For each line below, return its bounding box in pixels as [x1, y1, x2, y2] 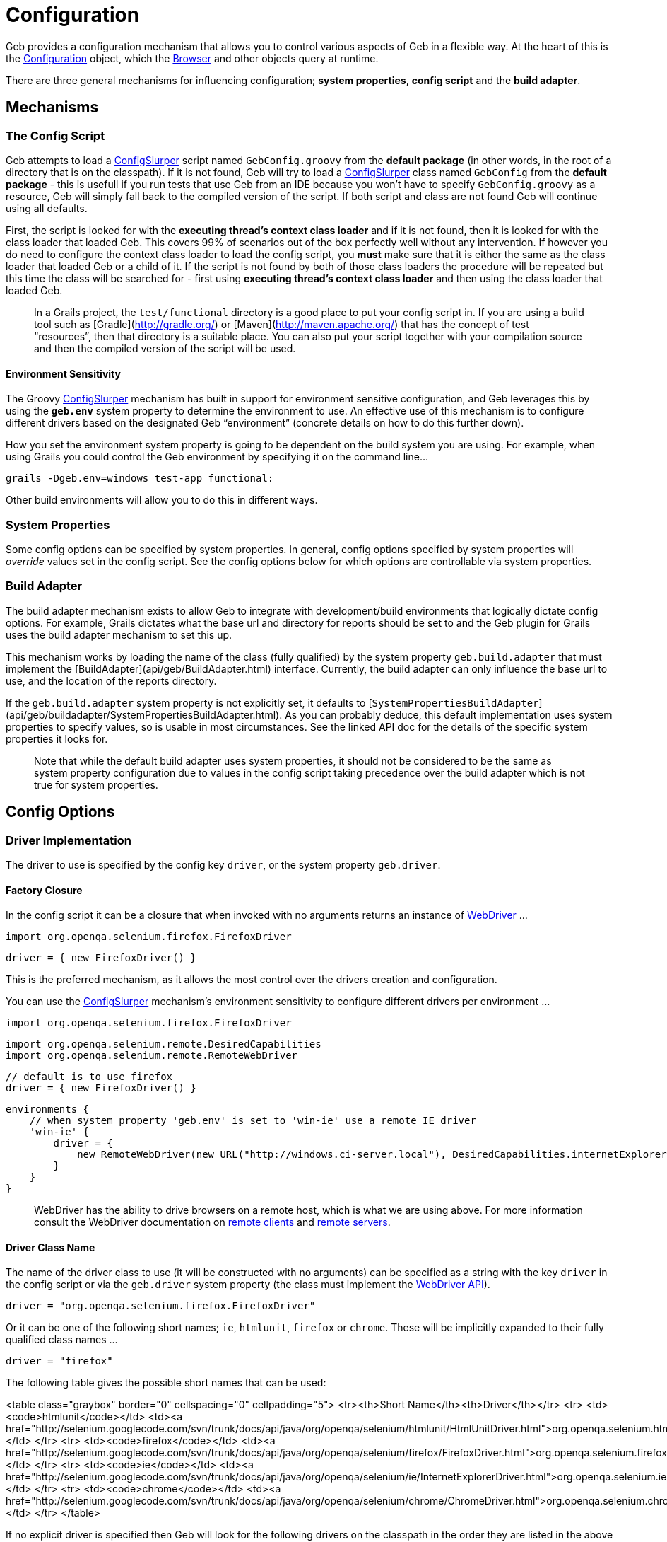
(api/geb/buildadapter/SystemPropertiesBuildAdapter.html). [6, 708, 283, 721]
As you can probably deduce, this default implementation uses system [285, 708, 613, 721]
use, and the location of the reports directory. [6, 674, 217, 687]
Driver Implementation [6, 833, 131, 847]
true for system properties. [34, 778, 158, 791]
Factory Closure [6, 883, 83, 896]
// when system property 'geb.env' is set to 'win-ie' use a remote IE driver [29, 1115, 476, 1127]
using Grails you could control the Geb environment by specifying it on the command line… [6, 451, 429, 463]
